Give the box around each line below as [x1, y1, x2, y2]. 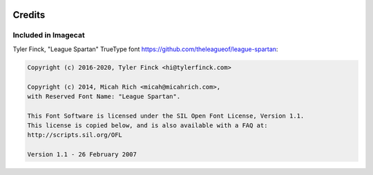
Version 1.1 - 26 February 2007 [27, 151, 137, 158]
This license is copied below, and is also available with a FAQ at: [27, 122, 268, 129]
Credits [12, 9, 46, 21]
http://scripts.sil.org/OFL [27, 131, 122, 139]
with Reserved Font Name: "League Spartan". [27, 92, 181, 100]
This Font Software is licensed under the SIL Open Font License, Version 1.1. [27, 111, 305, 120]
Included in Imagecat [12, 30, 86, 40]
